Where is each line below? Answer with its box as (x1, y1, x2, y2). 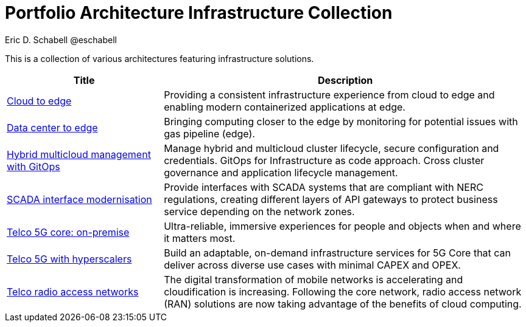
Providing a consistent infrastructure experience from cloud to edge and (164, 88, 495, 101)
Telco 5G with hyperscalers (7, 252, 132, 265)
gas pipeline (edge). (164, 127, 255, 140)
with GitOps (7, 160, 60, 173)
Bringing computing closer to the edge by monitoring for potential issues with (164, 115, 518, 128)
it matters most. (164, 232, 236, 244)
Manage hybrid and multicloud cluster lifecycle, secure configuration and (164, 142, 499, 154)
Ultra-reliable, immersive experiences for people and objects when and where (164, 219, 521, 232)
